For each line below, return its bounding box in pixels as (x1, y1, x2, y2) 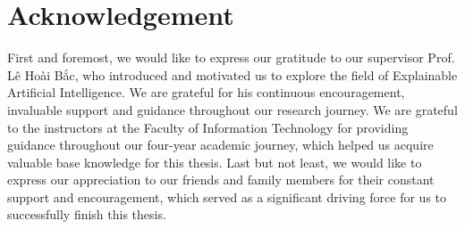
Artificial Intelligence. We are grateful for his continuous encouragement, (7, 83, 405, 102)
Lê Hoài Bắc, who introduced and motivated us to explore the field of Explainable (7, 65, 458, 84)
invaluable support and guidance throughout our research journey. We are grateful (7, 100, 458, 119)
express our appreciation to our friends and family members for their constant (7, 170, 435, 189)
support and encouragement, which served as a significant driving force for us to (7, 187, 447, 206)
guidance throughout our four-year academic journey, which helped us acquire (7, 135, 434, 154)
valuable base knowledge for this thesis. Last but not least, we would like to (7, 152, 422, 171)
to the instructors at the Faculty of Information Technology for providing (7, 118, 409, 136)
